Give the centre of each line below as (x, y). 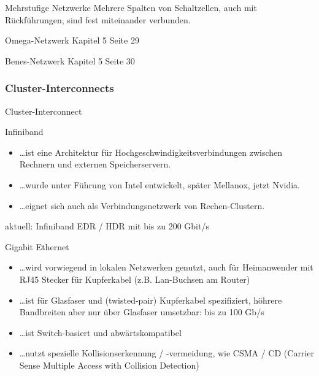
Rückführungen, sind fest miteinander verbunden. (98, 19)
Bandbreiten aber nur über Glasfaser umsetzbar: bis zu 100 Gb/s (142, 312)
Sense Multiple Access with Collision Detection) (109, 365)
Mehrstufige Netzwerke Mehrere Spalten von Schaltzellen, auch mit (131, 7)
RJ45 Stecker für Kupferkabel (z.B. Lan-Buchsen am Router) (135, 279)
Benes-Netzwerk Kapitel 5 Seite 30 (70, 60)
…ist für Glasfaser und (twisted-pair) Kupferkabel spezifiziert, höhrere (151, 300)
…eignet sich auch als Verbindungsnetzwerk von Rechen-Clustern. (142, 205)
